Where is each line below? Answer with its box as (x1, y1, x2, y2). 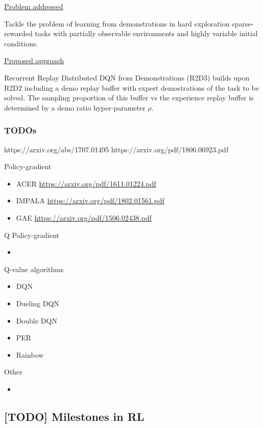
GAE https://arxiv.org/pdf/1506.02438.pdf (16, 212, 152, 223)
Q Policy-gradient (4, 229, 59, 240)
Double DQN (16, 315, 57, 326)
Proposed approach (4, 55, 64, 66)
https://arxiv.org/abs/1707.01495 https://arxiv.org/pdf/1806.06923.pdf (4, 144, 229, 154)
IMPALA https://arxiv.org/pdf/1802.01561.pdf (16, 195, 164, 206)
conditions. (4, 38, 38, 48)
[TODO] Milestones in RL (4, 408, 145, 424)
